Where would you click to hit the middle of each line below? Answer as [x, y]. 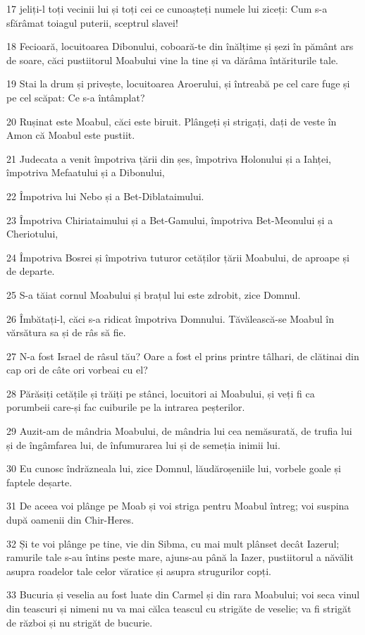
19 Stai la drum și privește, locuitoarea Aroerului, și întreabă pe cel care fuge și [178, 84]
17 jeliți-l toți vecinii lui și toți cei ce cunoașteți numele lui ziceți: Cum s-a [167, 8]
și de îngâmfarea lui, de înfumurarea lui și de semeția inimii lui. [143, 444]
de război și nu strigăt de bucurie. [80, 622]
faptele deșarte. [39, 482]
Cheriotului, [32, 234]
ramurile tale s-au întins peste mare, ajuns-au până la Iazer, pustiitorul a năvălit [180, 557]
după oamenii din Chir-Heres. [70, 520]
